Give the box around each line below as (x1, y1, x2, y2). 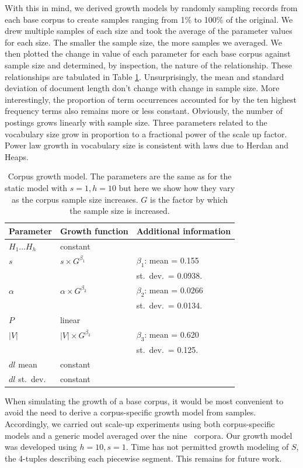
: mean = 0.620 (144, 328, 199, 340)
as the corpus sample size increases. (11, 193, 138, 205)
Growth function (60, 224, 128, 237)
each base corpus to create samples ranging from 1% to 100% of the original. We (5, 13, 293, 25)
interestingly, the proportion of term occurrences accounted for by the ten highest (5, 93, 297, 105)
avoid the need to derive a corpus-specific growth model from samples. (5, 406, 256, 418)
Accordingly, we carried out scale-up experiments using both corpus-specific (5, 418, 275, 430)
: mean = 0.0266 (144, 284, 203, 296)
